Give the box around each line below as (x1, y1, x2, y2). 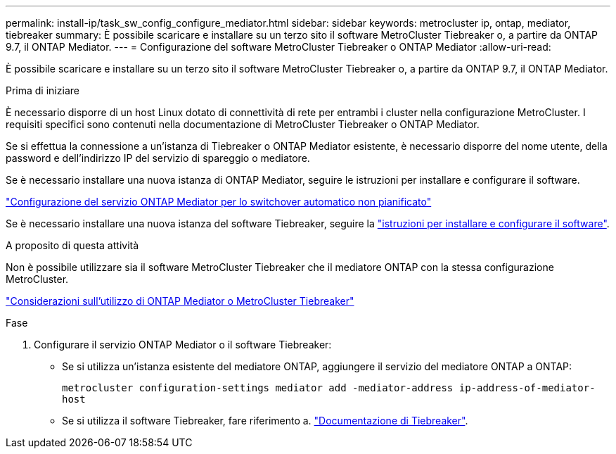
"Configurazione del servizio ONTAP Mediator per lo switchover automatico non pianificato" (6, 196, 432, 208)
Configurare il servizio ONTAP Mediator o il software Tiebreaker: (34, 339, 332, 351)
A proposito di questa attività (6, 239, 139, 251)
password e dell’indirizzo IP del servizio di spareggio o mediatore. (6, 152, 310, 164)
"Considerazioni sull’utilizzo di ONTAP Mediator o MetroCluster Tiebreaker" (6, 295, 354, 307)
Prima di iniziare (6, 84, 79, 96)
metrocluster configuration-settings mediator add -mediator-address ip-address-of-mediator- (62, 382, 596, 393)
